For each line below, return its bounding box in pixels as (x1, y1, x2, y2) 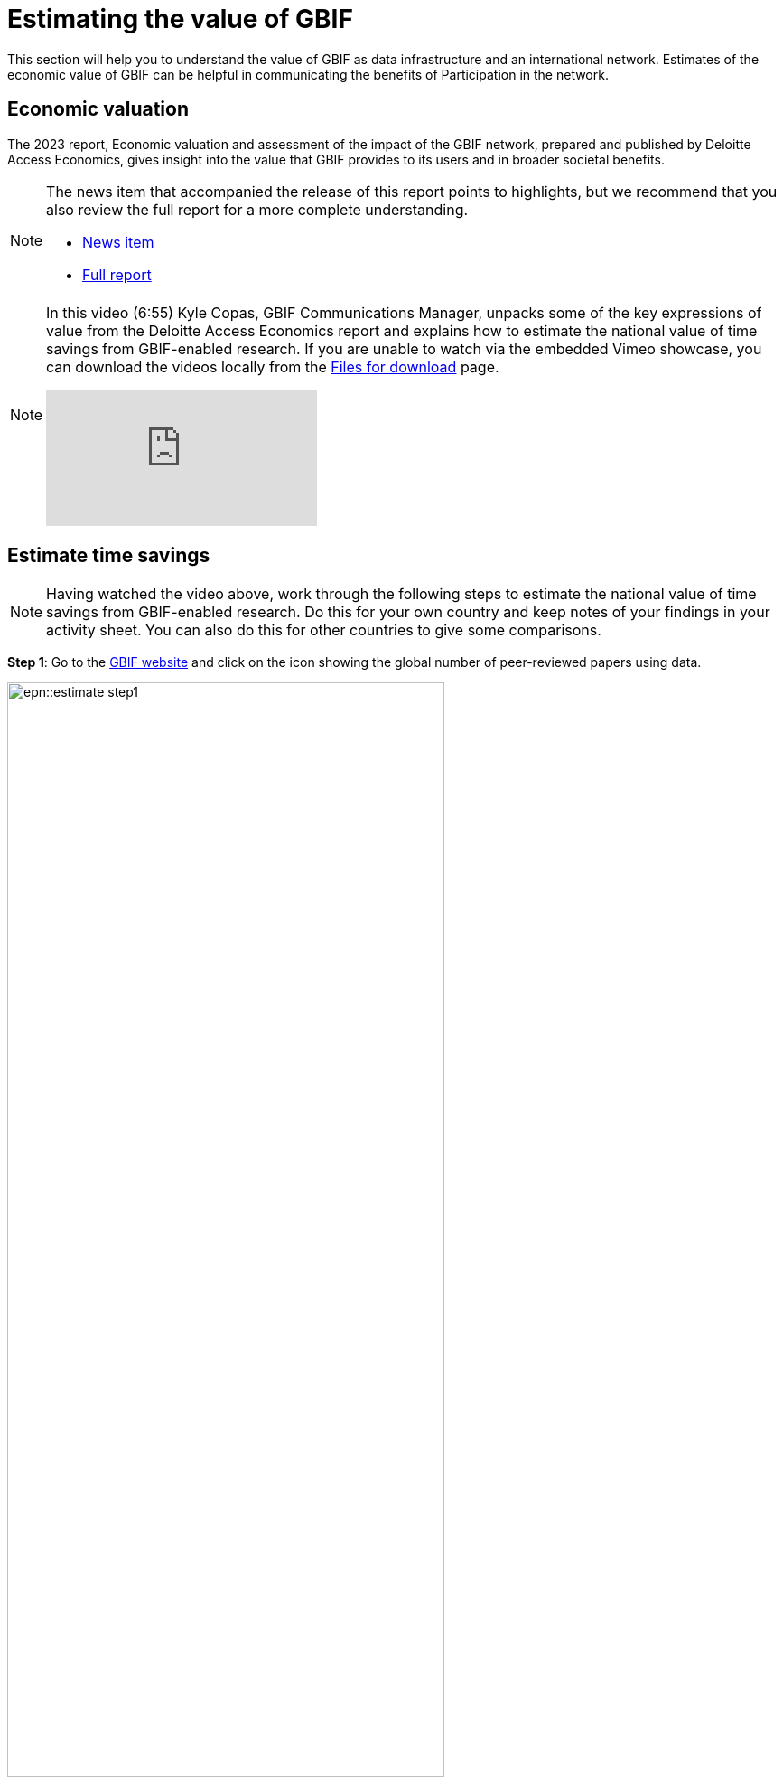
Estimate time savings (7, 544, 210, 568)
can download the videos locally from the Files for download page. (46, 357, 499, 376)
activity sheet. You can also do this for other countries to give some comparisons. (46, 621, 601, 640)
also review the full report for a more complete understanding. (46, 200, 469, 219)
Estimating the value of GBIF (7, 4, 353, 34)
